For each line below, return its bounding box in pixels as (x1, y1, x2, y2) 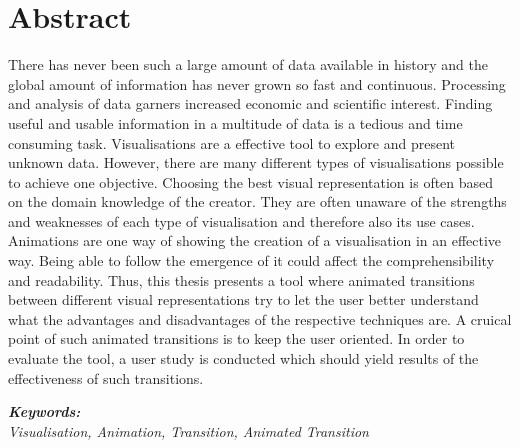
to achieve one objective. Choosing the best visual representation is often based (8, 171, 494, 192)
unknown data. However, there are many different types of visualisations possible (8, 152, 504, 173)
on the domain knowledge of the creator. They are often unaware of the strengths (8, 191, 507, 212)
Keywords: (8, 401, 81, 422)
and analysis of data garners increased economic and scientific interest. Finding (8, 93, 493, 114)
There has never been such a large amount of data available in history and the (8, 54, 488, 75)
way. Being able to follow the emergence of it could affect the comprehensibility (8, 250, 495, 271)
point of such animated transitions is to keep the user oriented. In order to (8, 328, 465, 349)
